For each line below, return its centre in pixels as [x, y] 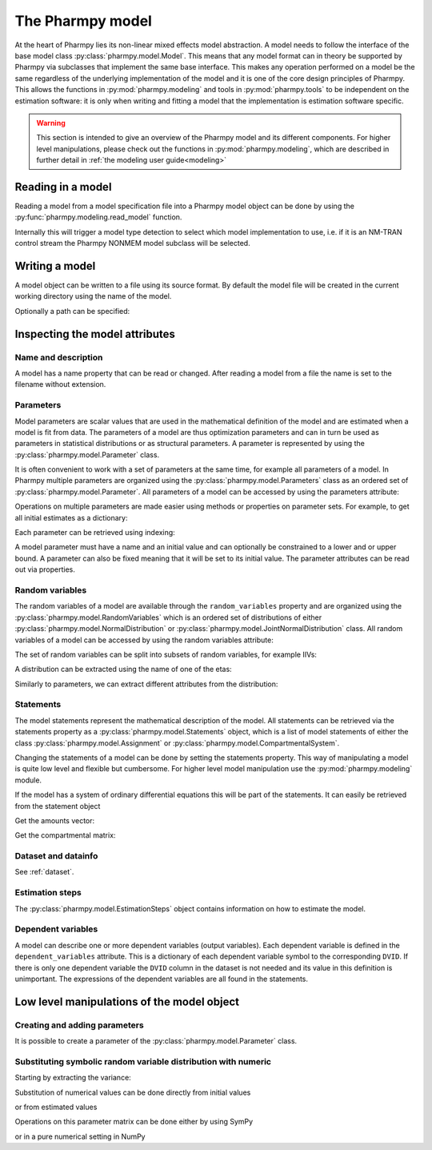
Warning [51, 123]
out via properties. [45, 569]
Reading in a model [63, 187]
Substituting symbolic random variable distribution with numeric [143, 1061]
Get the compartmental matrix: [65, 835]
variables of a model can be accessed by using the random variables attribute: [144, 640]
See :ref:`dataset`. [44, 872]
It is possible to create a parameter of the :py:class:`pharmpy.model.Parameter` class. [156, 1041]
